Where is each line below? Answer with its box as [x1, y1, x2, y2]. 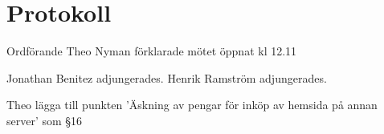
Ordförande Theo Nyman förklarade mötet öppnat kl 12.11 [6, 43, 297, 59]
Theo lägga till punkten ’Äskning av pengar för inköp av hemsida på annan [6, 96, 378, 113]
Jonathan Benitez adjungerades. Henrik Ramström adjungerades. [6, 69, 327, 86]
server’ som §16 [6, 112, 83, 128]
